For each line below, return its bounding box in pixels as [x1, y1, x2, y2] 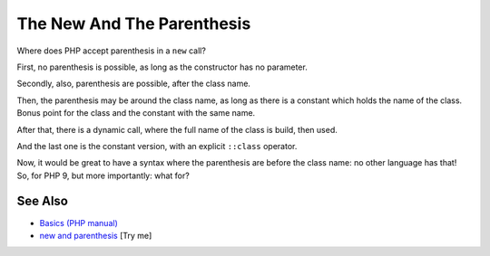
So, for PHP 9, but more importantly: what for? [16, 170, 190, 181]
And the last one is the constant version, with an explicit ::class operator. [16, 140, 298, 151]
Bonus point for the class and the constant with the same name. [16, 108, 256, 119]
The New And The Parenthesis [16, 14, 251, 33]
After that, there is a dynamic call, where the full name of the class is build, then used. [16, 124, 338, 135]
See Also [16, 194, 68, 209]
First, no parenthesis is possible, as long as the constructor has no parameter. [16, 62, 308, 72]
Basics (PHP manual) [39, 217, 118, 228]
